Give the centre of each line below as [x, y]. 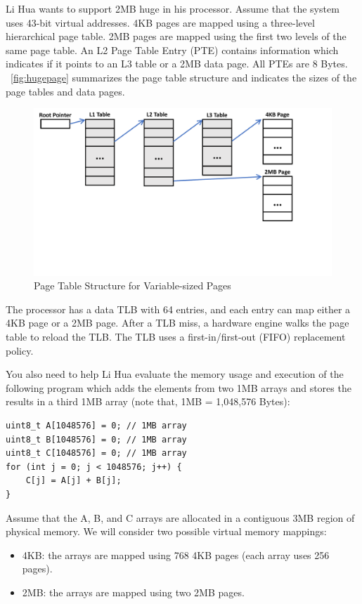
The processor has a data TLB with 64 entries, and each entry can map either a [178, 309]
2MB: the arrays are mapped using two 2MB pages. [133, 592]
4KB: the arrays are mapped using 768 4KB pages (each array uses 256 [176, 554]
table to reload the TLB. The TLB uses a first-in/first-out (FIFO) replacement [176, 337]
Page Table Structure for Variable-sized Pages [132, 285]
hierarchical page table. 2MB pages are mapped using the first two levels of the [176, 36]
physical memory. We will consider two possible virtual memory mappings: [166, 531]
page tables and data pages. [65, 91]
